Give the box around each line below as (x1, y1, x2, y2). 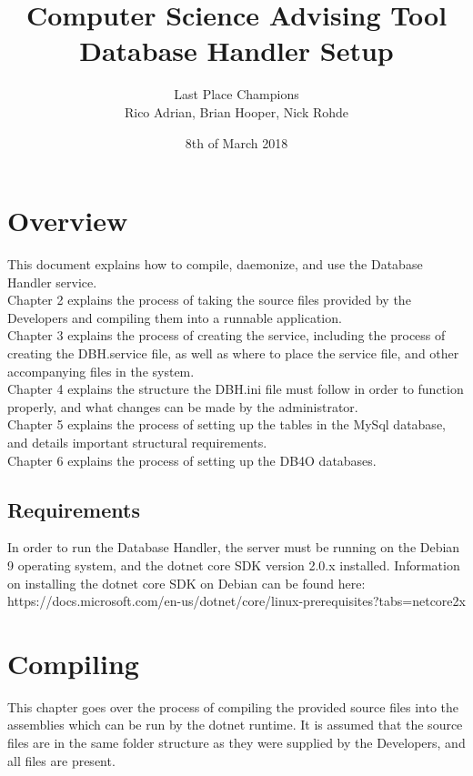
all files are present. (7, 751, 116, 770)
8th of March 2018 (185, 133, 288, 152)
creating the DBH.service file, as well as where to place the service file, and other (7, 344, 459, 362)
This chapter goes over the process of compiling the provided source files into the (7, 697, 459, 716)
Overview (7, 202, 128, 239)
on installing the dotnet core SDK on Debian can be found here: (7, 573, 366, 592)
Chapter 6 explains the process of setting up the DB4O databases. (7, 450, 377, 469)
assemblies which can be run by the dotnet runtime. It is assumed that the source (7, 715, 463, 734)
